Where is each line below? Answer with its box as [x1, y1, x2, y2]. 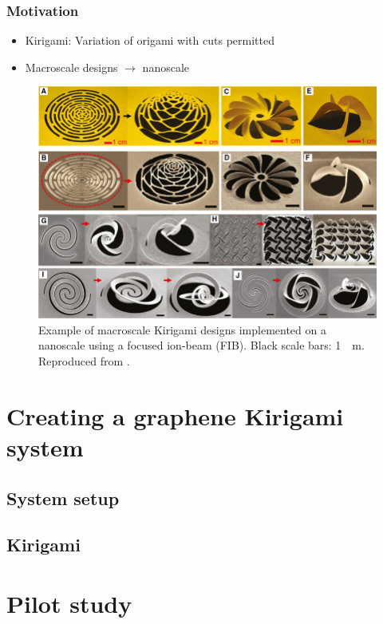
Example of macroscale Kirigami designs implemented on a [38, 321, 326, 338]
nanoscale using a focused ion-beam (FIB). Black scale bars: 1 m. [38, 337, 365, 353]
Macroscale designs [25, 58, 118, 75]
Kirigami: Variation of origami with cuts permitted [25, 32, 274, 49]
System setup [6, 485, 120, 510]
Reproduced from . [38, 353, 130, 369]
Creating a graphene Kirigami [6, 399, 344, 432]
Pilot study [6, 586, 132, 619]
